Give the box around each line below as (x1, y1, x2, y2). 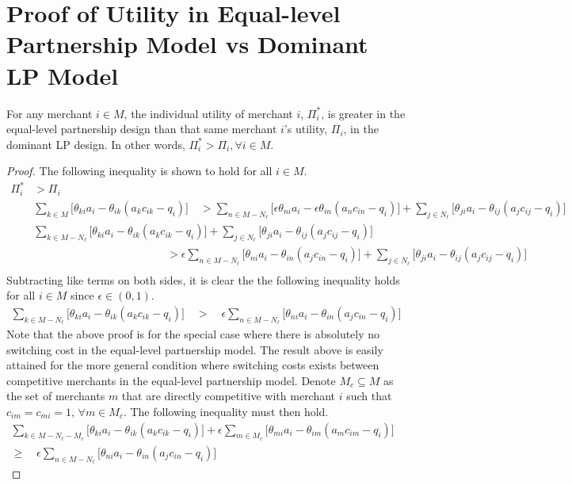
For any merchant (6, 105, 93, 121)
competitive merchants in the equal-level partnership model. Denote (6, 372, 336, 388)
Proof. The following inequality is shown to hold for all (6, 162, 273, 179)
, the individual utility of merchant (124, 105, 293, 121)
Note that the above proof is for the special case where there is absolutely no (6, 326, 380, 342)
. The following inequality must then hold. (123, 403, 329, 419)
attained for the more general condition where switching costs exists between (6, 357, 379, 373)
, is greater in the (321, 105, 406, 121)
